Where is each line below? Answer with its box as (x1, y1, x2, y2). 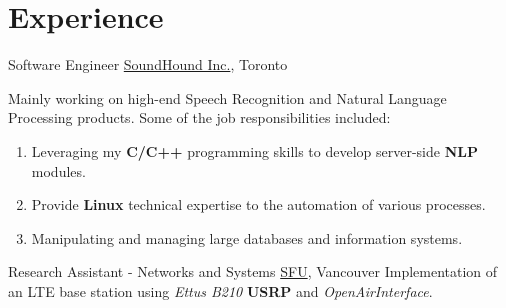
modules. (31, 160, 86, 181)
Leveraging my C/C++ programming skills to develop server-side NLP (31, 140, 478, 161)
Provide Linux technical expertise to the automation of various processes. (31, 194, 486, 215)
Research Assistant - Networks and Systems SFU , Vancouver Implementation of (8, 261, 498, 282)
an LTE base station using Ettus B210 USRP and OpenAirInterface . (8, 280, 433, 301)
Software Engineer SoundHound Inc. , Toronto (8, 54, 288, 75)
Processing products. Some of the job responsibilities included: (8, 107, 391, 128)
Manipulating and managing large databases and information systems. (31, 227, 463, 248)
